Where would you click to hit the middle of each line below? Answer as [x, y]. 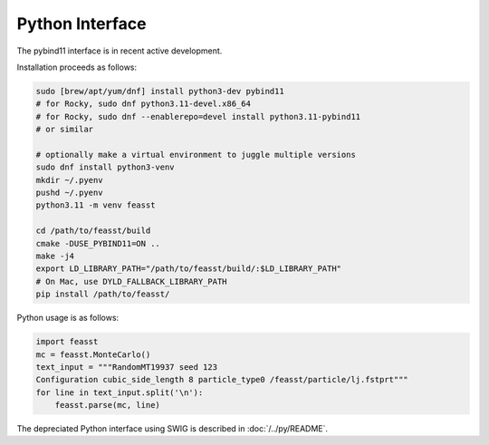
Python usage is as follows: [68, 318]
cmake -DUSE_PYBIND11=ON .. [98, 243]
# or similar [65, 130]
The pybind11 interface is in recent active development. [120, 51]
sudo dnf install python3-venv [105, 167]
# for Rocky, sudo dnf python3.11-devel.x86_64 [143, 104]
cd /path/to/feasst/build [93, 231]
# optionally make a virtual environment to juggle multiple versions [196, 155]
